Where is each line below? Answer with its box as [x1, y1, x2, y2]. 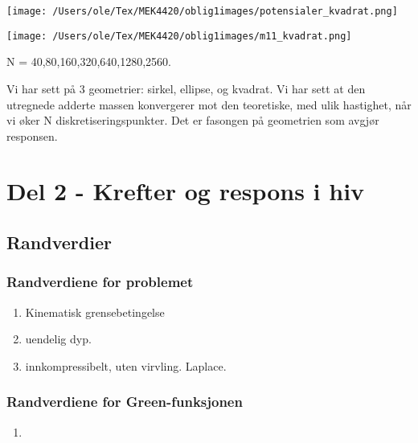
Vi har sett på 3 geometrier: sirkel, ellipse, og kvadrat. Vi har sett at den [6, 80, 366, 96]
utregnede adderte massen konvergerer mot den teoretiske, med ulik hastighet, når [6, 96, 412, 113]
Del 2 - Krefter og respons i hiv [6, 174, 365, 207]
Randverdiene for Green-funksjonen [6, 392, 243, 412]
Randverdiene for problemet [6, 272, 194, 292]
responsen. [6, 127, 58, 144]
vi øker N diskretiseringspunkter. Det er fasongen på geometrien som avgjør [6, 112, 379, 129]
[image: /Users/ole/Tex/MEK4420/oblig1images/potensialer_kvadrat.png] [6, 6, 398, 17]
